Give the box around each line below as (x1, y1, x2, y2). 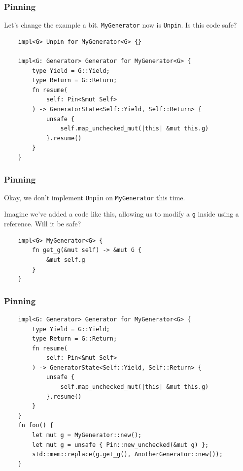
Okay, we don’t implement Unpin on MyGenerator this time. (4, 192, 185, 202)
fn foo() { (18, 422, 54, 429)
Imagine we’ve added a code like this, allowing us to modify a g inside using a (4, 209, 239, 219)
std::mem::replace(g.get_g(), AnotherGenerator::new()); (32, 451, 223, 458)
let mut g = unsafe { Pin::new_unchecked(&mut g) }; (32, 441, 209, 448)
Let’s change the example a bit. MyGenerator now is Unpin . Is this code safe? (4, 20, 237, 30)
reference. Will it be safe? (4, 219, 81, 229)
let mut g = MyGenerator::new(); (32, 432, 142, 439)
